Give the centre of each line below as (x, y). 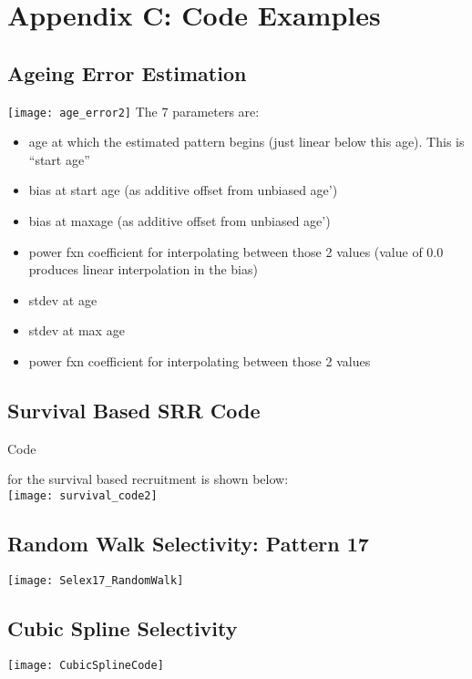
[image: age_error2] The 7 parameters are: (133, 111)
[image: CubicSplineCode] (86, 665)
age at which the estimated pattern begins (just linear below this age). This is (246, 142)
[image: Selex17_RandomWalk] (96, 580)
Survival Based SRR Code (134, 410)
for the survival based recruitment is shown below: (148, 479)
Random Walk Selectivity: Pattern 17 (188, 544)
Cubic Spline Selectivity (123, 628)
